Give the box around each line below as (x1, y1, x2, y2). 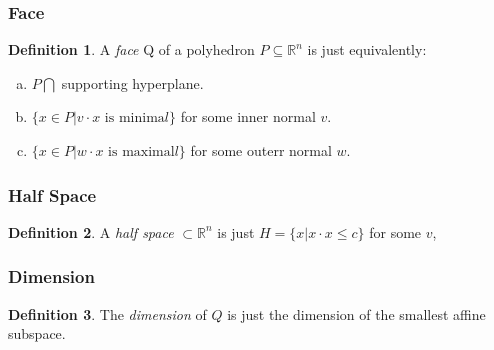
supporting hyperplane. (61, 72, 204, 93)
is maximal (108, 145, 175, 159)
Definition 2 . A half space (8, 221, 174, 242)
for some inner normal (180, 106, 316, 127)
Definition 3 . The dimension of (8, 303, 207, 324)
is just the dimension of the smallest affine (227, 303, 486, 324)
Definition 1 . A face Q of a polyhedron (8, 39, 255, 60)
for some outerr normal (190, 140, 332, 160)
